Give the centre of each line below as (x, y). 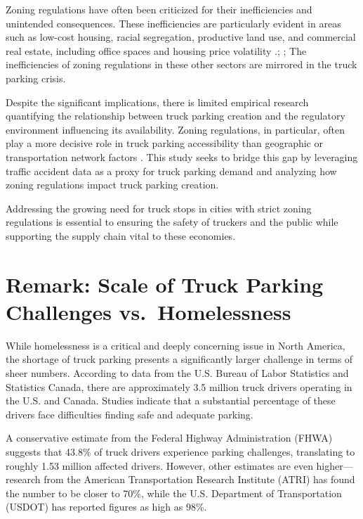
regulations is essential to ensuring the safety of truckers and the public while (172, 222)
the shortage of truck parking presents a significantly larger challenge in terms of (179, 359)
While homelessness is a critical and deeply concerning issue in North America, (176, 345)
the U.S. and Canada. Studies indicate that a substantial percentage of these (171, 401)
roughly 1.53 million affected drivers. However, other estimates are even (159, 465)
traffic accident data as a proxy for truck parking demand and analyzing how (171, 171)
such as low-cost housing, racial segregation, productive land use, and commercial (181, 37)
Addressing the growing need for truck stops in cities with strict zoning (159, 208)
